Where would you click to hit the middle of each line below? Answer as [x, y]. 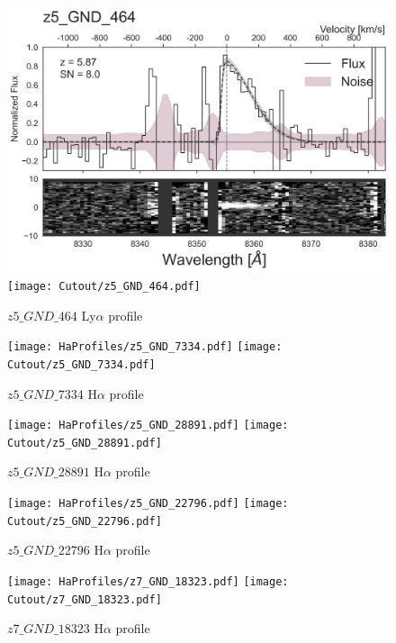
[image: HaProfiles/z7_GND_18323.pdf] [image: [148, 581]
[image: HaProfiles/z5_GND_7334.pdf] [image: [145, 347]
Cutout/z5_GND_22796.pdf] [85, 521]
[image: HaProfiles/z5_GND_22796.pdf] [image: [148, 504]
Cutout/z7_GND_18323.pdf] [85, 599]
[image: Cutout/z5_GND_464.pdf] [104, 286]
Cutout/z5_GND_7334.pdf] [81, 364]
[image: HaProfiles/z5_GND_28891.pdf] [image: [148, 426]
